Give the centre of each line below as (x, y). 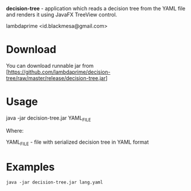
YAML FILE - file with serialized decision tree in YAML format (77, 143)
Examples (30, 167)
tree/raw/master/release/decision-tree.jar (56, 78)
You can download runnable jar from (50, 65)
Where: (15, 130)
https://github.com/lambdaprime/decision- (59, 72)
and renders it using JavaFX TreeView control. (62, 15)
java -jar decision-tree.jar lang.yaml (55, 183)
